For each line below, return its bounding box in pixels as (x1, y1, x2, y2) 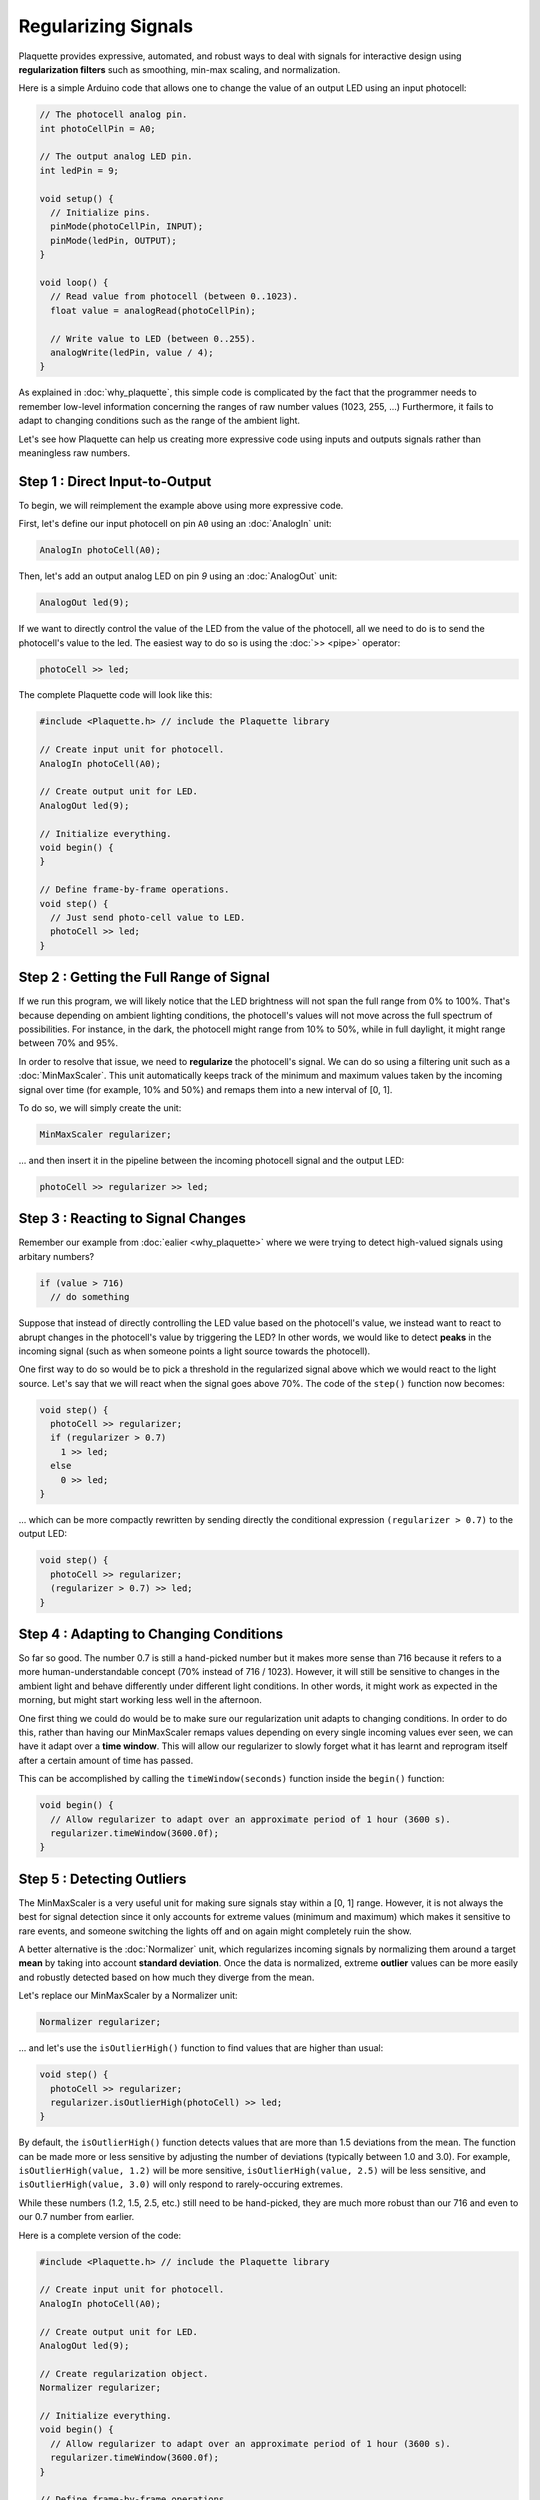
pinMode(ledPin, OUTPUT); (50, 235, 177, 246)
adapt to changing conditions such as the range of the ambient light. (18, 415, 300, 427)
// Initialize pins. (50, 207, 151, 219)
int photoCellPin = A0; (39, 123, 157, 134)
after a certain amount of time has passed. (18, 1754, 194, 1766)
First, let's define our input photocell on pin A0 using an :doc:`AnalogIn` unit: (18, 518, 332, 530)
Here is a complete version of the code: (18, 2229, 182, 2241)
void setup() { (39, 193, 114, 204)
